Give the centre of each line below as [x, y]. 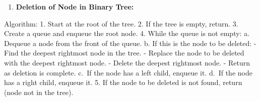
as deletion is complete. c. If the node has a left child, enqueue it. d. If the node [128, 72]
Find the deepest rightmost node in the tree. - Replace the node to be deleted [124, 53]
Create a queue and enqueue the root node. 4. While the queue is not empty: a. [127, 33]
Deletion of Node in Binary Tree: [75, 6]
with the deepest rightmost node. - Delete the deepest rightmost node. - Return [127, 62]
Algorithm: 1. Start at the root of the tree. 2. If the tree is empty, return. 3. [121, 23]
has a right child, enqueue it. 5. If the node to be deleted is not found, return [123, 82]
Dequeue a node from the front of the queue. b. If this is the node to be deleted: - [130, 43]
